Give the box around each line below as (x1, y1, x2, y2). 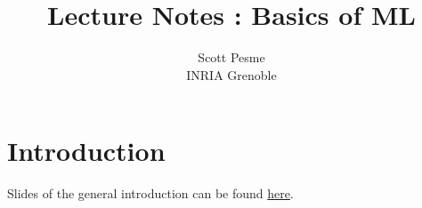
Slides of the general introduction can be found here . (7, 184, 294, 203)
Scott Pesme (198, 48, 265, 67)
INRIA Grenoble (186, 65, 277, 84)
